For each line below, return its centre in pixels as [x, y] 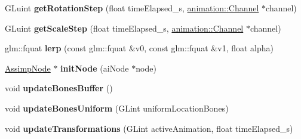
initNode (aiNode [95, 68]
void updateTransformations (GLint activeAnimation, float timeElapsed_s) [149, 128]
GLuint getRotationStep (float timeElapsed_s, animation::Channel [132, 8]
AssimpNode [28, 68]
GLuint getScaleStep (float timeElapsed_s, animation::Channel [124, 28]
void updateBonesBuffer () [59, 88]
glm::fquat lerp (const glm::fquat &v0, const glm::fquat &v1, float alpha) [139, 48]
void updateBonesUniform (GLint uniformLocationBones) [117, 108]
